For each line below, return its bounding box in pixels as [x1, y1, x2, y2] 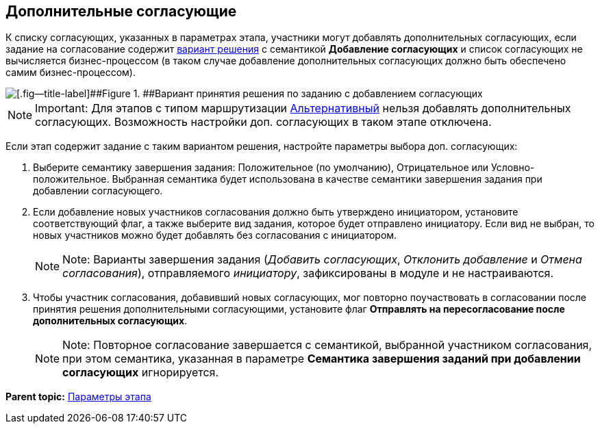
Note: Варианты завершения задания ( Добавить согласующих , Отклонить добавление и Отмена [62, 252, 582, 267]
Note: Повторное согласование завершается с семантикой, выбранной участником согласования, [62, 338, 592, 352]
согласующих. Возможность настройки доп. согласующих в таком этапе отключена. [35, 115, 492, 129]
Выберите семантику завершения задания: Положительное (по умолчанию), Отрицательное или [33, 161, 489, 174]
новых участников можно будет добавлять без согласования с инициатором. [33, 229, 397, 242]
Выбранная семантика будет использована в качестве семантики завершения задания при [112, 173, 542, 185]
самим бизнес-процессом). [5, 66, 136, 79]
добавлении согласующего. [33, 185, 163, 197]
